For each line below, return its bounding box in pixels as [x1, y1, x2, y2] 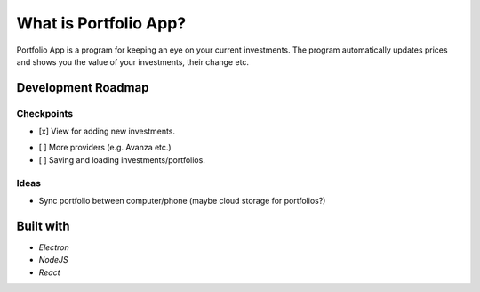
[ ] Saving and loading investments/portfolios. [38, 154, 206, 165]
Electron [38, 241, 70, 253]
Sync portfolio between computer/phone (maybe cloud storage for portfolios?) [38, 196, 326, 207]
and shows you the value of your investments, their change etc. [16, 56, 249, 67]
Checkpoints [16, 107, 74, 119]
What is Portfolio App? [16, 13, 187, 33]
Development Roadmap [16, 80, 149, 95]
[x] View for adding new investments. [38, 126, 176, 137]
